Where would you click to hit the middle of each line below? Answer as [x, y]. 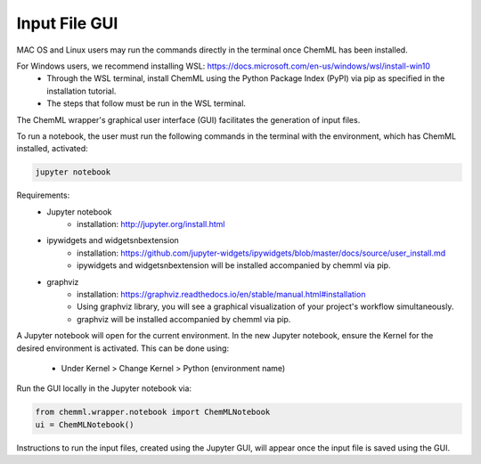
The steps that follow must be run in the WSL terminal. [147, 103]
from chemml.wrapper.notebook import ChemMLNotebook [153, 412]
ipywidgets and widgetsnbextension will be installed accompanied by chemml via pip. [234, 265]
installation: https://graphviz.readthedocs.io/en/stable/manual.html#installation [221, 294]
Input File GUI [67, 23]
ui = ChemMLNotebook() [85, 424]
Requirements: [43, 195]
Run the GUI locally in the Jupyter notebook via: [104, 388]
